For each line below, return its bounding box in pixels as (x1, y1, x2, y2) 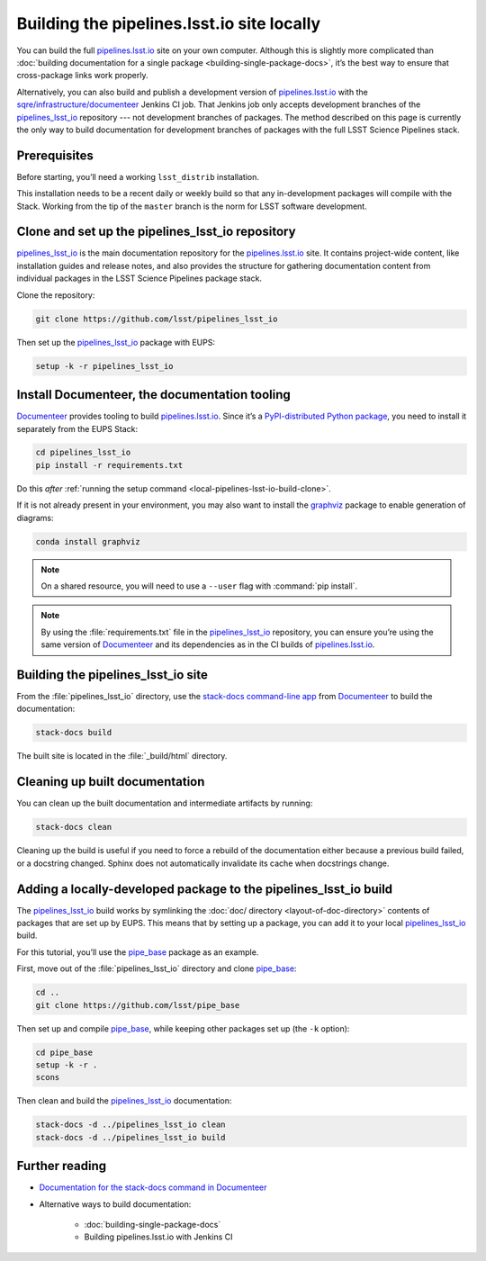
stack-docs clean (35, 822, 112, 833)
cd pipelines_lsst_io (35, 447, 131, 458)
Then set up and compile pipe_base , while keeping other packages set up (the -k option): (16, 1022, 350, 1034)
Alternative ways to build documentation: (39, 1198, 192, 1210)
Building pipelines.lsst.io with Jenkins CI (84, 1231, 233, 1242)
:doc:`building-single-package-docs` (84, 1219, 221, 1229)
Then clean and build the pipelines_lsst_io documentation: (16, 1095, 232, 1106)
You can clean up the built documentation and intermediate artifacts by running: (16, 797, 313, 809)
